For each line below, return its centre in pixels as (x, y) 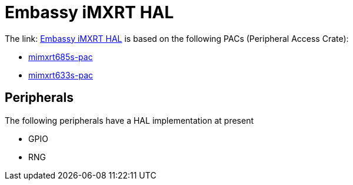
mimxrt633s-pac (61, 75)
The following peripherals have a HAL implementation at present (129, 120)
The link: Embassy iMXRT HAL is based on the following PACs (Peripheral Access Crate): (177, 38)
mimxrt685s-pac (61, 57)
